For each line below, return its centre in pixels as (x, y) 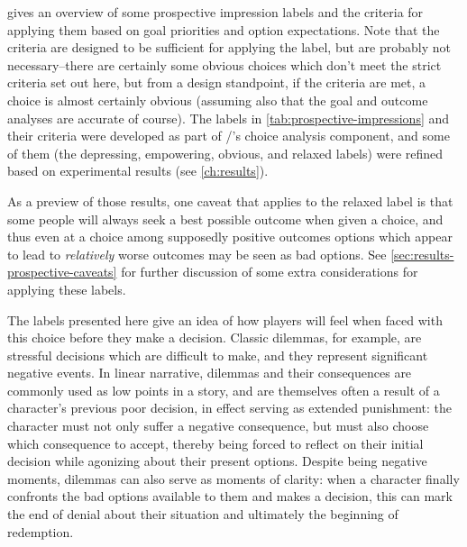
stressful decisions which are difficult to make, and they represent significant (218, 355)
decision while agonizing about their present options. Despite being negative (217, 461)
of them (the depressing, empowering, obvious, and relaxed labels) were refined (225, 153)
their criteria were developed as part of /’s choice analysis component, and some (229, 136)
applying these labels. (67, 289)
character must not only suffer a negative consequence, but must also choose (218, 426)
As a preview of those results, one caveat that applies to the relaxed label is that (230, 201)
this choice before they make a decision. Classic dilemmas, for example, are (215, 337)
